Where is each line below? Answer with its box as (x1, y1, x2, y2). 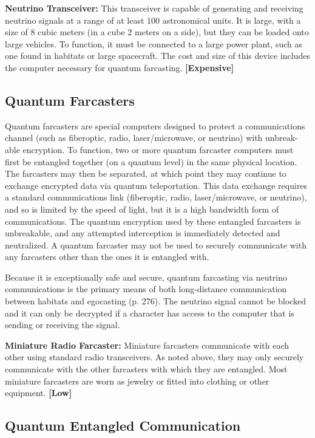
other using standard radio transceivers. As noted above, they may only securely (5, 351, 304, 363)
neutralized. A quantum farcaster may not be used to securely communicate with (5, 238, 307, 251)
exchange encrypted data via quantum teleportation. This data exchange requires (5, 179, 308, 191)
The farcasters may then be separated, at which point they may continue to (5, 167, 286, 180)
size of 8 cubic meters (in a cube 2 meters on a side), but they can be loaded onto (5, 26, 309, 38)
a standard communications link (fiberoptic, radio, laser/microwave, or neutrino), (5, 191, 307, 204)
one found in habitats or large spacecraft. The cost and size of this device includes (5, 49, 311, 62)
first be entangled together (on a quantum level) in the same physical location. (5, 155, 297, 168)
